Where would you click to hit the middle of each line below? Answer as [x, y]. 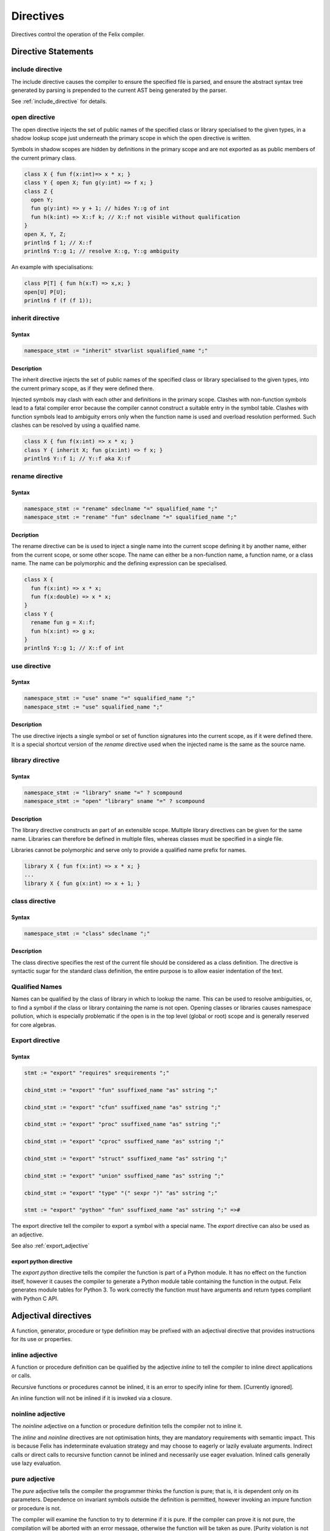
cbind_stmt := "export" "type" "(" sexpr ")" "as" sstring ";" [121, 1193]
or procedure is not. [36, 1508]
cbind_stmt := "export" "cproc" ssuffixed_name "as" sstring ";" [124, 1142]
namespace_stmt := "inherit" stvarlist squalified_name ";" [116, 351]
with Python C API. [35, 1298]
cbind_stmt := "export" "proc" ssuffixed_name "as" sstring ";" [123, 1124]
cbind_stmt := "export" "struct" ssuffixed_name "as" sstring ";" [126, 1158]
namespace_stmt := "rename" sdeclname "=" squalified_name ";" [121, 509]
